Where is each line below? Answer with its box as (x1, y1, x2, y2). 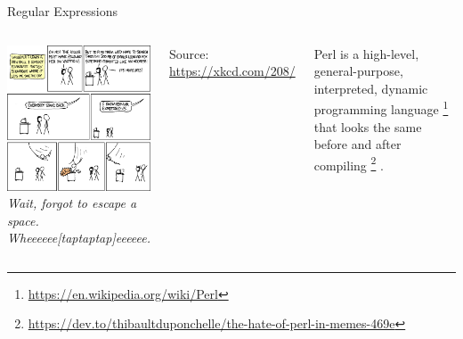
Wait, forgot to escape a (7, 194, 137, 212)
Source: (169, 44, 209, 62)
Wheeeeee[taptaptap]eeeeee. (7, 228, 151, 247)
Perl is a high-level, (313, 44, 419, 62)
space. (7, 211, 39, 229)
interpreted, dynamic (313, 79, 428, 97)
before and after (313, 135, 402, 153)
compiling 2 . (313, 153, 384, 174)
